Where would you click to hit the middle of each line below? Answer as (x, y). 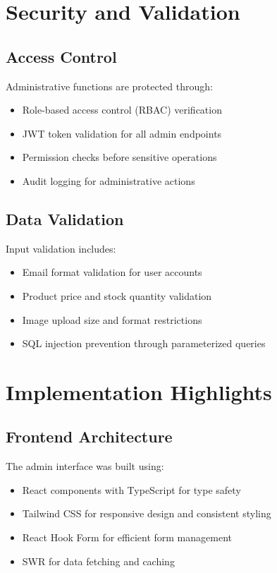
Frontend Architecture (89, 436)
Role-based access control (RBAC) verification (122, 110)
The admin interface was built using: (85, 466)
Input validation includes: (61, 248)
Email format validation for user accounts (112, 272)
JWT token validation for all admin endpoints (122, 133)
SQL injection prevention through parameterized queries (144, 343)
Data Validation (65, 218)
